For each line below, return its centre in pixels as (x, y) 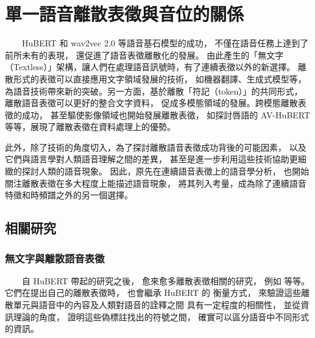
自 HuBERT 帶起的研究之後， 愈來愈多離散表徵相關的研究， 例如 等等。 (166, 280)
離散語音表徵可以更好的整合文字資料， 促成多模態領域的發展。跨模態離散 (151, 103)
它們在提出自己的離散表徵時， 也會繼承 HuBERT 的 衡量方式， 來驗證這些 (153, 293)
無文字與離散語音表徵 (55, 258)
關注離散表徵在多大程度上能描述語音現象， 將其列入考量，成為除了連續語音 (156, 183)
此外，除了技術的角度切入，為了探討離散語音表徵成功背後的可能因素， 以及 (156, 147)
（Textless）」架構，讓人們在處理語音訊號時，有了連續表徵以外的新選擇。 (150, 67)
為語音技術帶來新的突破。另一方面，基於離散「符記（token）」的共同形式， (154, 91)
